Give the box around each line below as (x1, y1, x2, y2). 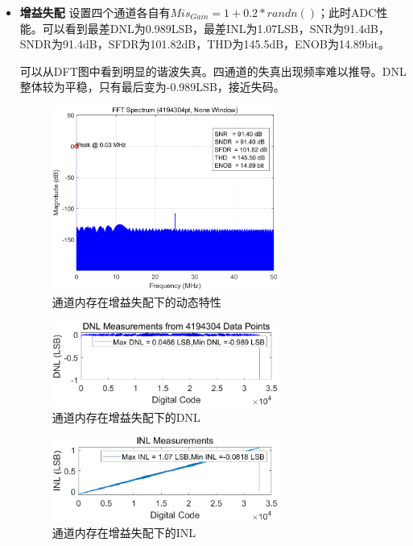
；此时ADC (317, 4, 377, 20)
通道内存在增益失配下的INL (52, 523, 196, 540)
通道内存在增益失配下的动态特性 (52, 294, 221, 310)
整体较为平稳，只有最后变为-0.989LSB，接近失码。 (19, 78, 285, 95)
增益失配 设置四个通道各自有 (19, 4, 171, 20)
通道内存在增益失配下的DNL (52, 408, 200, 425)
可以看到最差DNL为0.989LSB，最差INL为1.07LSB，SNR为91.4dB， (42, 19, 390, 36)
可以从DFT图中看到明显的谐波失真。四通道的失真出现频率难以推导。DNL (19, 62, 407, 79)
